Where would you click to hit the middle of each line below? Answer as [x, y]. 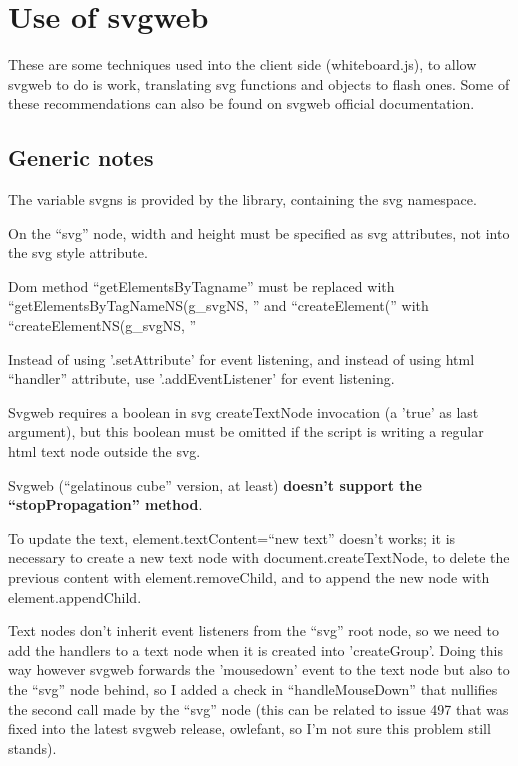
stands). [32, 747]
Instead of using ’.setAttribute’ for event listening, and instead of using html [241, 358]
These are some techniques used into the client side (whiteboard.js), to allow [242, 64]
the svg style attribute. [78, 252]
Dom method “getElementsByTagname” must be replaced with [201, 285]
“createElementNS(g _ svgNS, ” [102, 325]
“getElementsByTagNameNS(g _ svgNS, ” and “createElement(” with [218, 305]
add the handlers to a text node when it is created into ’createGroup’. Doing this [255, 649]
